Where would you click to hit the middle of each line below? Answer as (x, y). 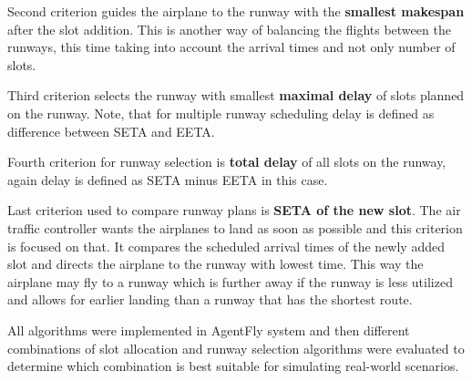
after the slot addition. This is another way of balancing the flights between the (229, 29)
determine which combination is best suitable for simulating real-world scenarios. (233, 366)
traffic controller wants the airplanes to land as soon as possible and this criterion (235, 227)
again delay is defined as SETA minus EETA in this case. (168, 179)
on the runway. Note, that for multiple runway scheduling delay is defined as (221, 113)
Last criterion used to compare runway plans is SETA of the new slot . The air (234, 210)
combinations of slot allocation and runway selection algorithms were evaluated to (236, 348)
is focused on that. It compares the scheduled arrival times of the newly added (226, 246)
